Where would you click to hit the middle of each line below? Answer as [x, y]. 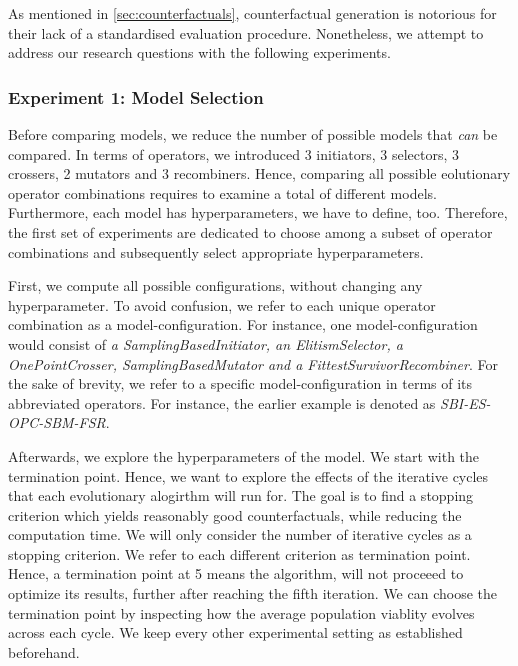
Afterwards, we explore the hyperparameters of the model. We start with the [244, 455]
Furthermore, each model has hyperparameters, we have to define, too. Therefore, [258, 212]
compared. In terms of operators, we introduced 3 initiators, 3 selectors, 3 [233, 153]
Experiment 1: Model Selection [136, 96]
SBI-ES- [465, 402]
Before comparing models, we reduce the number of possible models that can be [253, 134]
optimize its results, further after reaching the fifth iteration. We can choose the [252, 593]
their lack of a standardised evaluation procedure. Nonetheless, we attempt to [246, 32]
